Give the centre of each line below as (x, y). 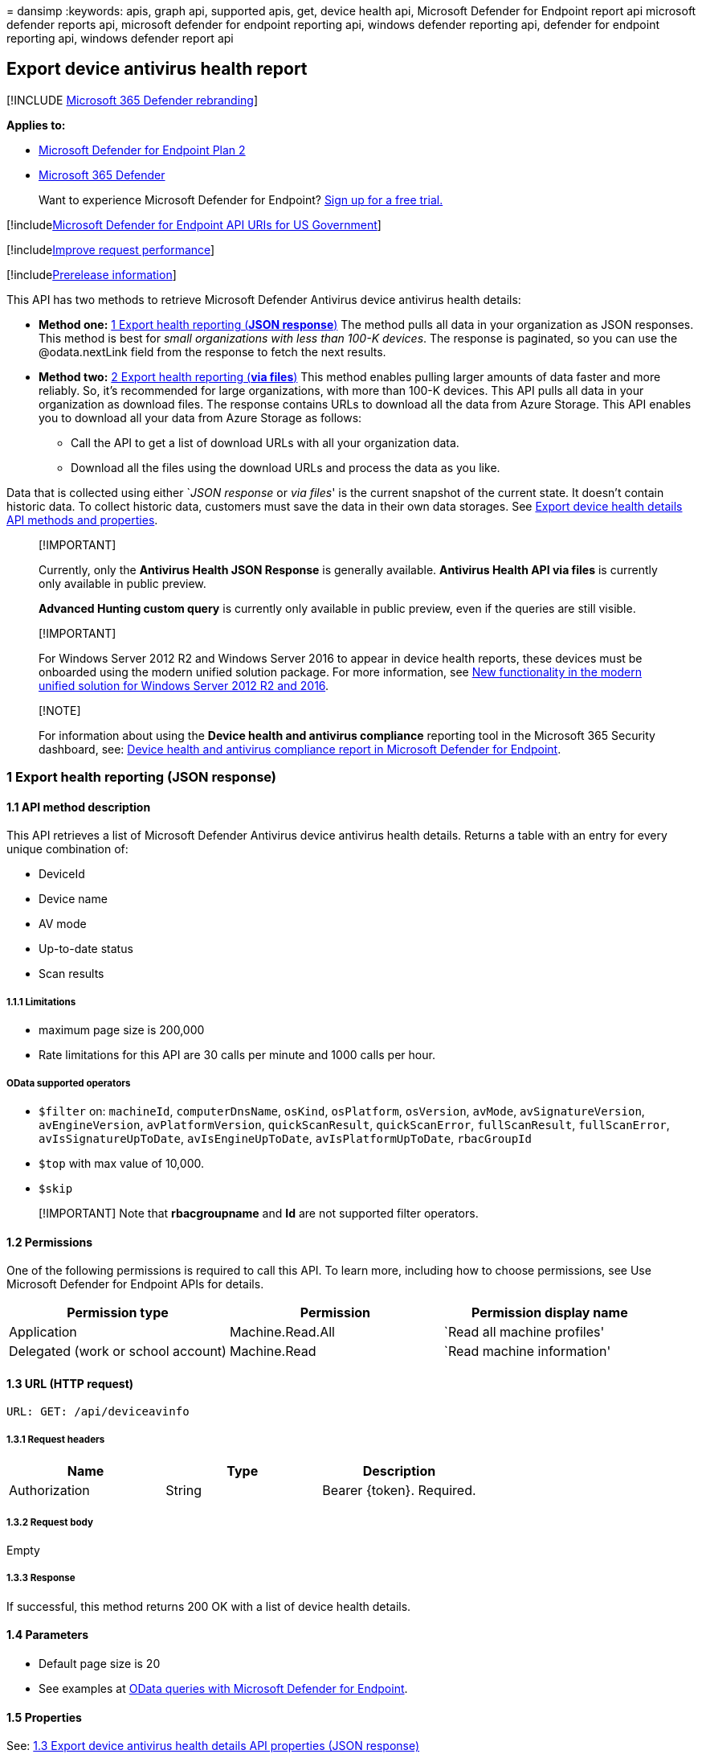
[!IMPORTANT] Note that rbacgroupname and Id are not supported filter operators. (259, 1213)
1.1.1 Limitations (41, 1002)
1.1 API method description (79, 807)
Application (43, 1332)
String (184, 1491)
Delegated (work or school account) (118, 1351)
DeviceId (62, 874)
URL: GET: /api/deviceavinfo (98, 1412)
